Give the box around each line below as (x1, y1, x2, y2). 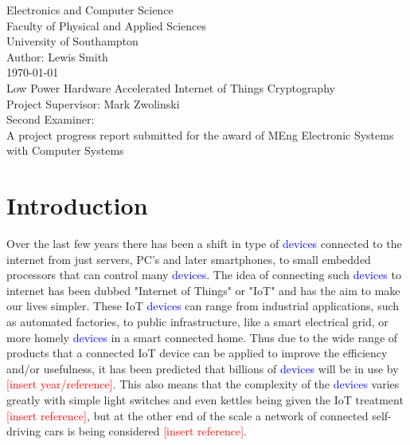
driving (6, 423, 41, 439)
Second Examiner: (6, 111, 95, 128)
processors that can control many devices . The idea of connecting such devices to (6, 266, 401, 283)
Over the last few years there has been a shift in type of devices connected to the (6, 235, 402, 252)
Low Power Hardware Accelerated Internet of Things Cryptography (6, 79, 335, 96)
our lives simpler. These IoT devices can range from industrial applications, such (6, 297, 400, 314)
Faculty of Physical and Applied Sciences (6, 17, 207, 33)
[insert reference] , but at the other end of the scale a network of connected (6, 407, 369, 423)
